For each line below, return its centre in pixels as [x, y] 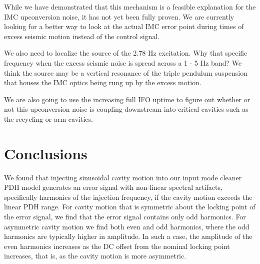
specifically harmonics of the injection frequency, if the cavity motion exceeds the [128, 197]
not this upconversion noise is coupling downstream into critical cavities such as [126, 109]
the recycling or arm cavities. [48, 118]
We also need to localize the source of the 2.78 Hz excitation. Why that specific [126, 53]
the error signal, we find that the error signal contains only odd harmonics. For [125, 217]
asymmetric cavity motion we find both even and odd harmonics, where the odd [127, 226]
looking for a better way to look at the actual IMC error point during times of [124, 26]
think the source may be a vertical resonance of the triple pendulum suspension [126, 72]
